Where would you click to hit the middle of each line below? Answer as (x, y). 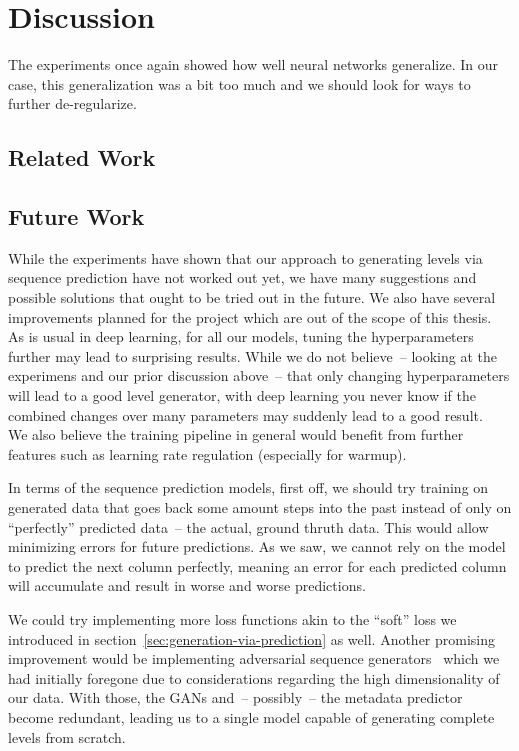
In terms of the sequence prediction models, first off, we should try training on (248, 487)
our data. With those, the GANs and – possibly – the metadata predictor (235, 697)
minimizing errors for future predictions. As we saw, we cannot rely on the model (257, 546)
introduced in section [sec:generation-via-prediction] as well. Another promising (252, 638)
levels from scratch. (67, 736)
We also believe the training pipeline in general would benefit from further (236, 434)
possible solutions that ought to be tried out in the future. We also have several (252, 297)
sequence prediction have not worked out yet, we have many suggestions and (242, 277)
